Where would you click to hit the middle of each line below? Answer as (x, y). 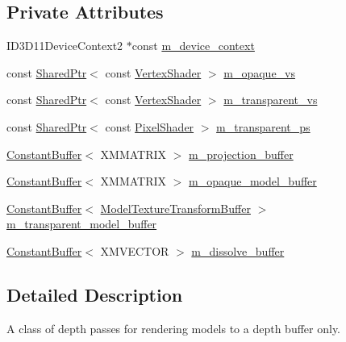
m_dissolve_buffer (238, 250)
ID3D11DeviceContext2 (65, 46)
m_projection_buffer (241, 154)
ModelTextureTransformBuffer (175, 208)
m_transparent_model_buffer (82, 224)
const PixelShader (150, 126)
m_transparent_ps (263, 126)
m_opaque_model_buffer (253, 181)
